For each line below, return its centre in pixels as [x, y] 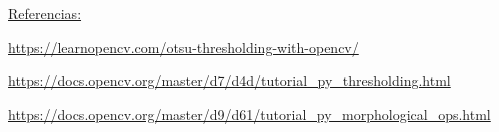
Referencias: [45, 13]
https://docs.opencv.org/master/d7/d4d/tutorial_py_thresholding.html [229, 80]
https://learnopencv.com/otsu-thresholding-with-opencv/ [183, 46]
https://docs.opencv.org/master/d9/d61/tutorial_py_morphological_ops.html [249, 113]
